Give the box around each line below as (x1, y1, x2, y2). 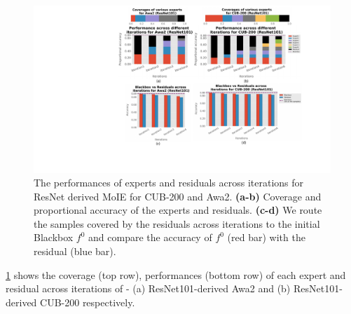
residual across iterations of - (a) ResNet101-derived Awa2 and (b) (6, 281, 291, 296)
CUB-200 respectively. (40, 294, 135, 309)
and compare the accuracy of (88, 230, 212, 245)
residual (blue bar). (34, 244, 116, 259)
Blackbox (34, 230, 74, 245)
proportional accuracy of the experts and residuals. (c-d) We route (34, 203, 322, 217)
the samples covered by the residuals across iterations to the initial (34, 216, 320, 231)
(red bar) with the (227, 230, 305, 245)
